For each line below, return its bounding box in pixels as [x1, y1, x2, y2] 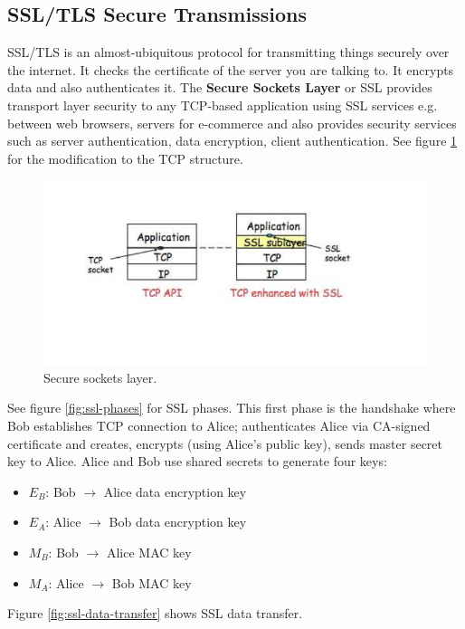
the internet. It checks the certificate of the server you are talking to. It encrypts [7, 60, 454, 79]
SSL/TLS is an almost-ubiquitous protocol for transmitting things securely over [7, 43, 450, 62]
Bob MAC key [111, 573, 192, 592]
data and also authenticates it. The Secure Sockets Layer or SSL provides [7, 78, 432, 97]
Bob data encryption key [109, 512, 247, 531]
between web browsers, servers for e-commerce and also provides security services [7, 113, 457, 132]
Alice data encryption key [103, 481, 247, 500]
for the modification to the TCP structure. [7, 148, 243, 167]
